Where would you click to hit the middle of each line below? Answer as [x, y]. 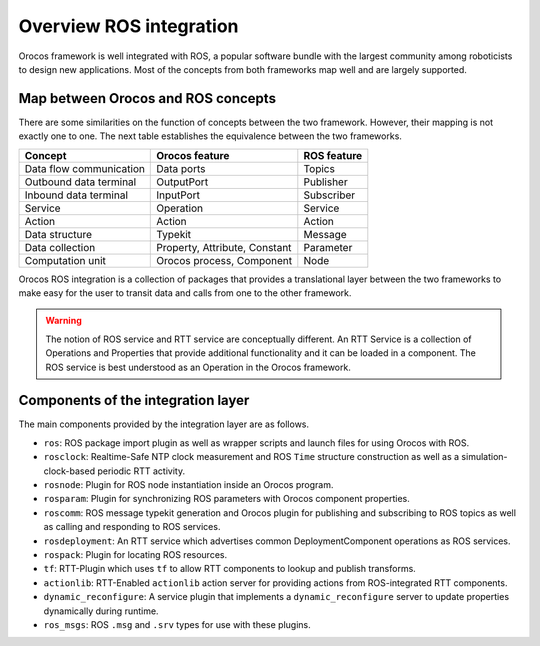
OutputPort [182, 182]
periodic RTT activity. [140, 471]
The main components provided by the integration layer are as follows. [164, 424]
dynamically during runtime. [101, 611]
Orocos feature [193, 155]
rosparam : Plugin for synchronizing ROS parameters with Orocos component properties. [226, 499]
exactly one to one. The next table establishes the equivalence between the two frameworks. [210, 136]
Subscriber [329, 195]
